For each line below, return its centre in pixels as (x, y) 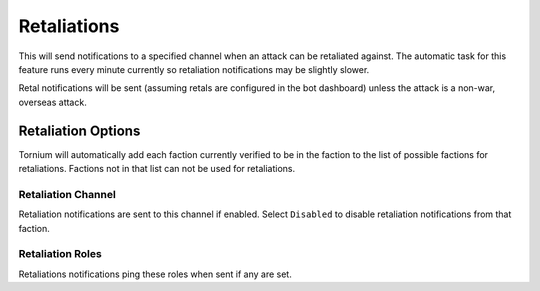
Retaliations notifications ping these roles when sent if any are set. (155, 274)
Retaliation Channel (67, 194)
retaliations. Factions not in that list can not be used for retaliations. (156, 169)
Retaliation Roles (60, 254)
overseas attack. (52, 102)
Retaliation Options (79, 130)
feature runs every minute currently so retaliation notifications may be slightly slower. (194, 69)
